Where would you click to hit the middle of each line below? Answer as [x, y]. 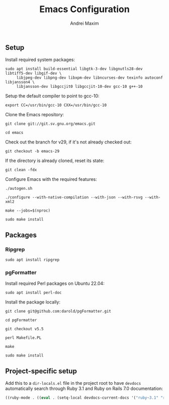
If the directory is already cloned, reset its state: [55, 161]
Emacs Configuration [84, 9]
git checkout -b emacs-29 [32, 151]
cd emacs [14, 133]
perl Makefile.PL [23, 338]
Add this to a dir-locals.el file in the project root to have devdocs [73, 383]
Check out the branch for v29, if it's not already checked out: [68, 142]
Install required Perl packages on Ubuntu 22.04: [55, 283]
